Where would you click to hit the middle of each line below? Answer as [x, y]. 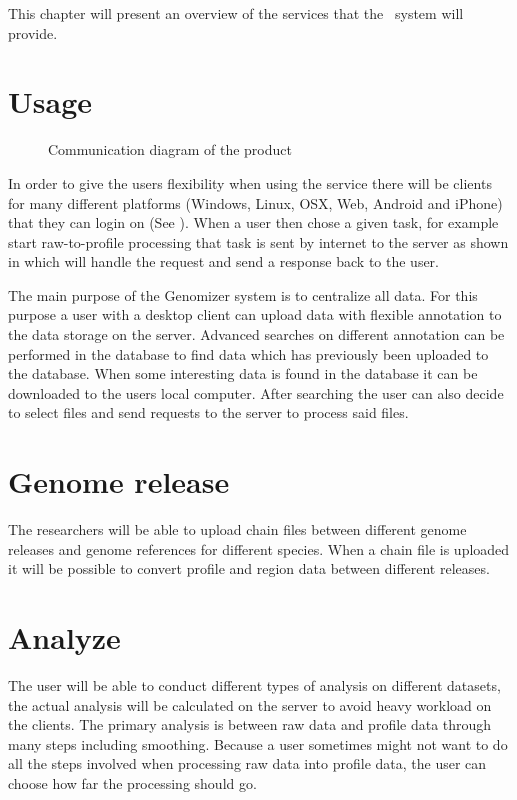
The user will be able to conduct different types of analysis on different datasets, [254, 685]
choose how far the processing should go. [132, 783]
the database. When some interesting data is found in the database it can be [243, 373]
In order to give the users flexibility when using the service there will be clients [250, 182]
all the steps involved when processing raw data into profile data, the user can [247, 763]
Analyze [64, 637]
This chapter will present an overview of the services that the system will [236, 13]
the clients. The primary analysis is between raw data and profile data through [250, 724]
